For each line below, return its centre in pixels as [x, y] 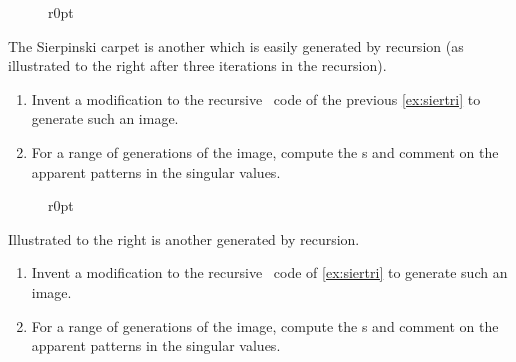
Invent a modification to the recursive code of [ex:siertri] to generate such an [269, 272]
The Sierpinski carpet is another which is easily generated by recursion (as [236, 45]
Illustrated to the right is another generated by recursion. [184, 238]
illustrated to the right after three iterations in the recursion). [197, 65]
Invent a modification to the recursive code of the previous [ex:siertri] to [256, 98]
